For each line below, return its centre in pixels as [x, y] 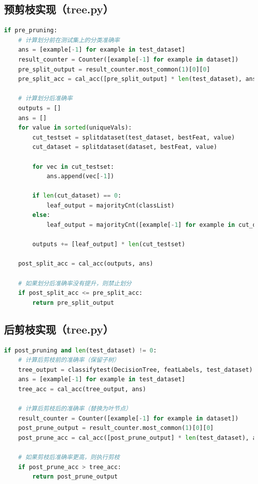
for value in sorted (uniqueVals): [75, 128]
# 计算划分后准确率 [45, 99]
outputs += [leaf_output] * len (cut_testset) [109, 244]
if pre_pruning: [31, 31]
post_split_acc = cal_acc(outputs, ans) [86, 264]
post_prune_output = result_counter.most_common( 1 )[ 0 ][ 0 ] [116, 428]
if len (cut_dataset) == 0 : [77, 196]
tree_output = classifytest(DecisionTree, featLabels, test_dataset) [135, 370]
